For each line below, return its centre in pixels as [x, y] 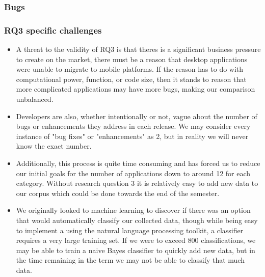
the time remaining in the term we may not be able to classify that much [130, 260]
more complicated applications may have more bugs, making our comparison [136, 89]
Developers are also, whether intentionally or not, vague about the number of [137, 116]
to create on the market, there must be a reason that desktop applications [132, 59]
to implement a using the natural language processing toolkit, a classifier [130, 230]
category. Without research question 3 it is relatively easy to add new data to [137, 183]
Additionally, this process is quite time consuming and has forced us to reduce [138, 163]
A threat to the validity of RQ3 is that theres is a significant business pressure [138, 49]
